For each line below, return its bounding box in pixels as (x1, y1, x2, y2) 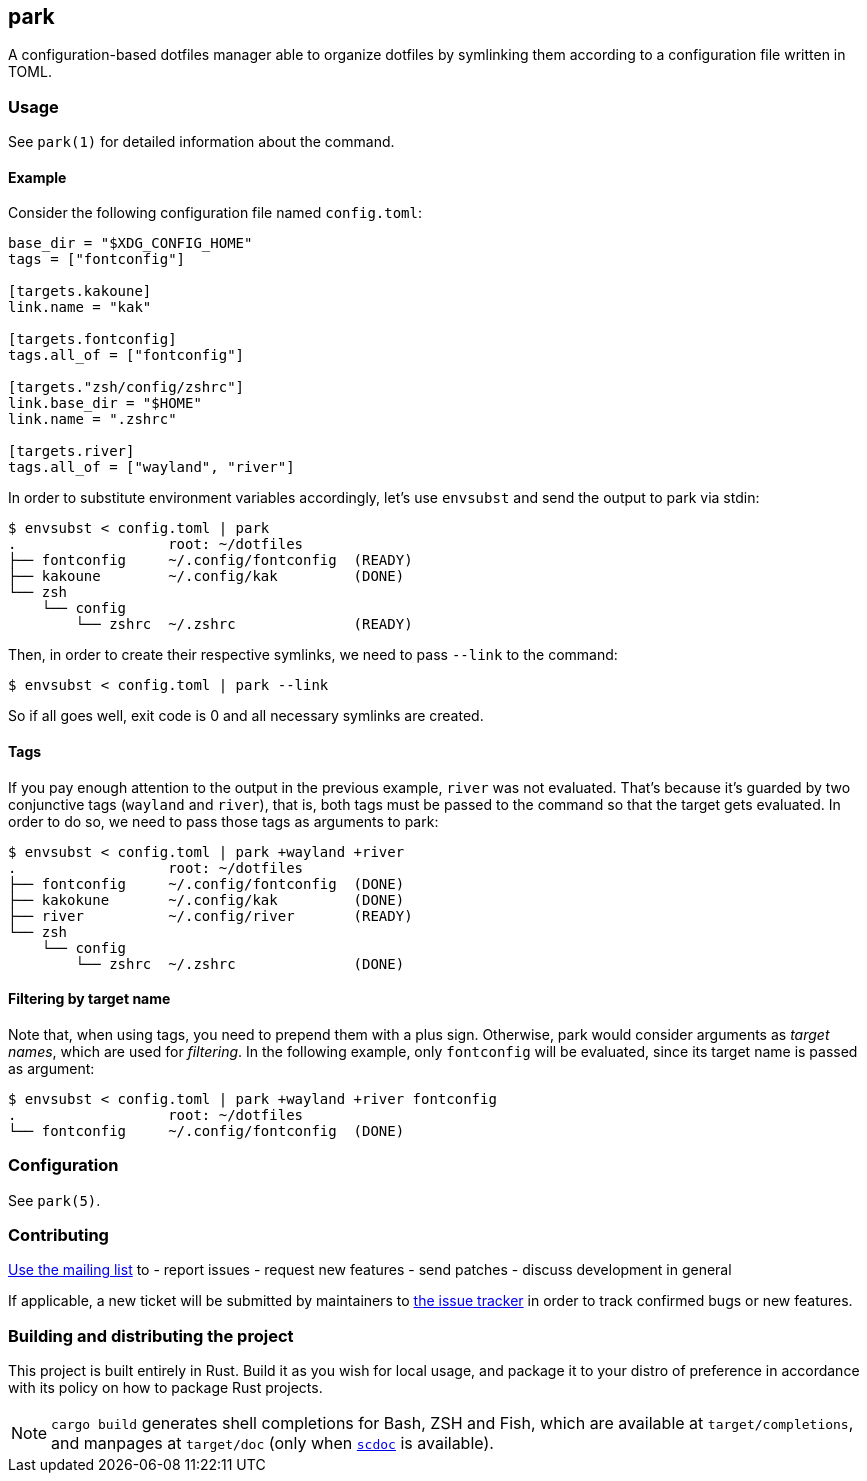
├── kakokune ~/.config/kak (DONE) (8, 891, 405, 908)
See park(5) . (8, 1191, 101, 1209)
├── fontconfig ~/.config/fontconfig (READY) (8, 552, 413, 569)
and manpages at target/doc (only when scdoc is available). (51, 1433, 494, 1454)
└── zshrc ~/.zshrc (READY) (75, 616, 413, 633)
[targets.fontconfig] (8, 331, 177, 348)
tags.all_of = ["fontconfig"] (8, 347, 245, 364)
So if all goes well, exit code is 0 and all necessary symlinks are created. (8, 707, 484, 725)
